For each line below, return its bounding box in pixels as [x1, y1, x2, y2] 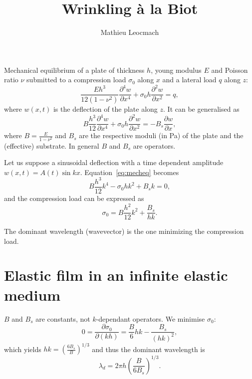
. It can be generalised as [163, 104, 240, 114]
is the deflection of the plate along [53, 104, 158, 114]
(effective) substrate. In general [4, 140, 99, 151]
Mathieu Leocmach [100, 27, 159, 37]
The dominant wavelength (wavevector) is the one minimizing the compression [4, 226, 244, 236]
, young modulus [151, 64, 202, 75]
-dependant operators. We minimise [96, 313, 205, 324]
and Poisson [211, 64, 248, 75]
